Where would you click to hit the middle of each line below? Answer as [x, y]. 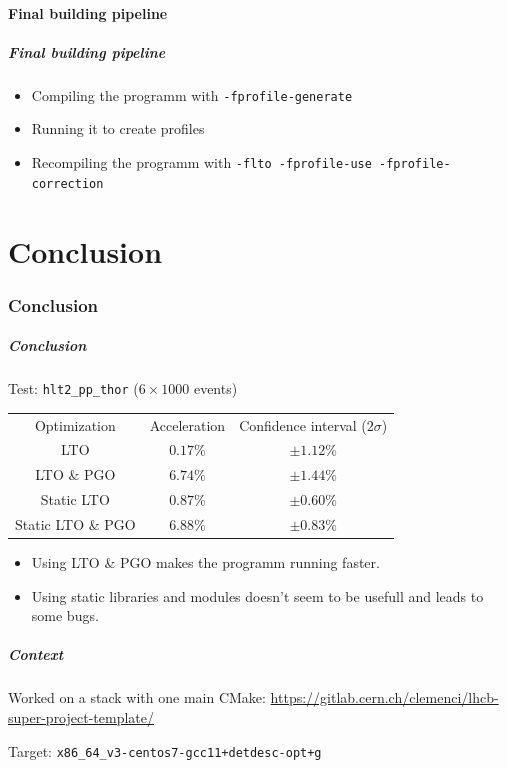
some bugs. [65, 615]
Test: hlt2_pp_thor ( [73, 388]
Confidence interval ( [303, 424]
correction [67, 183]
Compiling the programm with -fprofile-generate [192, 94]
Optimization [75, 424]
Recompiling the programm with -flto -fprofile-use [201, 162]
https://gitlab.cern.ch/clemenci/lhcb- [384, 697]
